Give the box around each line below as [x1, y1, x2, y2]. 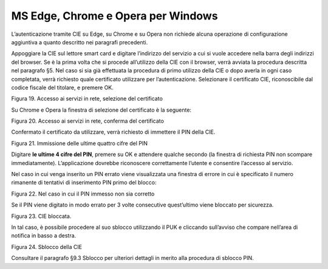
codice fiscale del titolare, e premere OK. [11, 84, 114, 91]
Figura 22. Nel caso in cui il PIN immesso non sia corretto [11, 190, 155, 197]
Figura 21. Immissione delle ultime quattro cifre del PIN [11, 140, 148, 147]
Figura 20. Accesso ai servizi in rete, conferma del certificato [11, 117, 164, 124]
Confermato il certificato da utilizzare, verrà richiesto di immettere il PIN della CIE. [11, 128, 216, 136]
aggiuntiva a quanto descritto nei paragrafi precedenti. [11, 38, 148, 46]
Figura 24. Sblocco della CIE [11, 243, 82, 250]
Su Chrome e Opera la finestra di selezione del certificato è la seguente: [11, 106, 191, 114]
